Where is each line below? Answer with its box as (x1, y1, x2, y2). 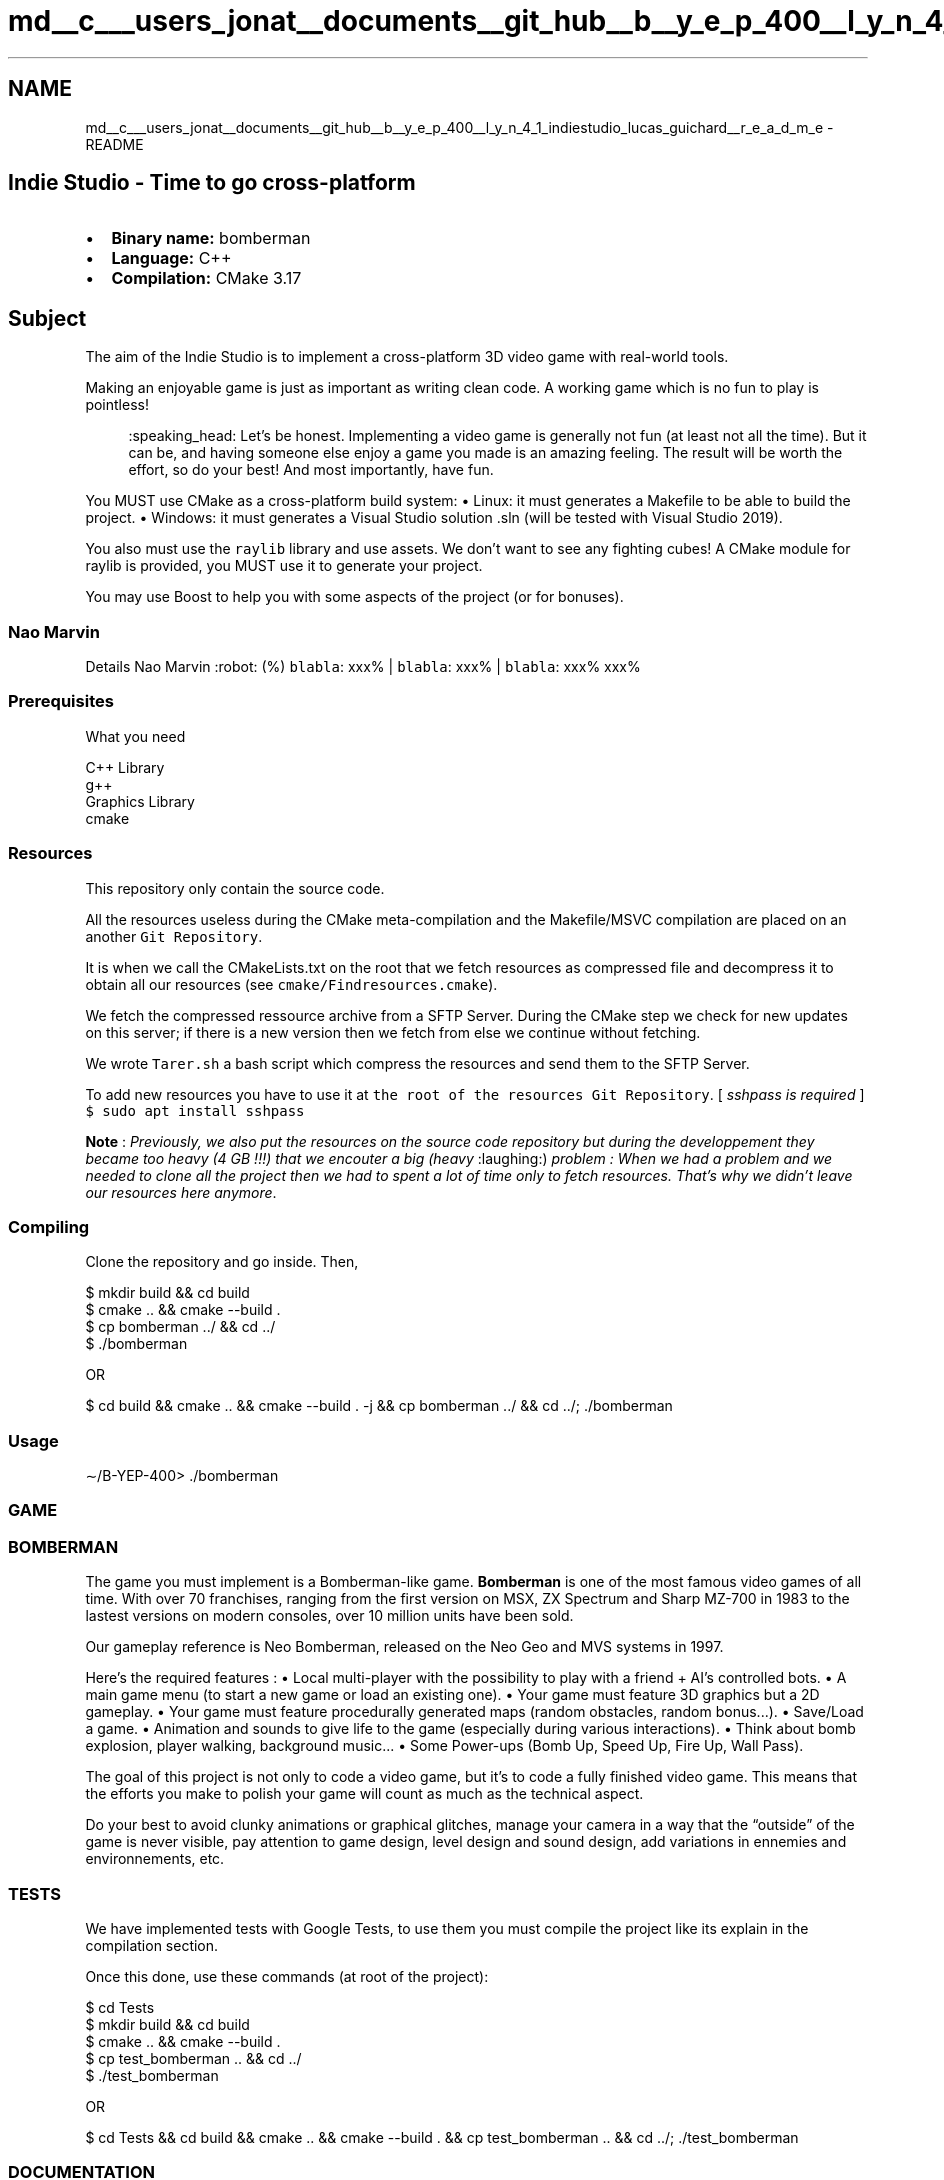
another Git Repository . (85, 927, 263, 945)
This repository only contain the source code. (85, 879, 385, 897)
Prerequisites (8, 691, 114, 712)
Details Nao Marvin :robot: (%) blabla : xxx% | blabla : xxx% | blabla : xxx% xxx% (85, 658, 641, 676)
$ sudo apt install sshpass (85, 1102, 305, 1119)
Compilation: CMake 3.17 (111, 268, 302, 289)
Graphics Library (85, 792, 195, 810)
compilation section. (85, 1936, 219, 1954)
